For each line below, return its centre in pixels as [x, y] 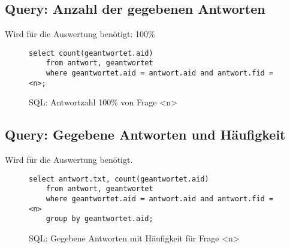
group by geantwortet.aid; [99, 219]
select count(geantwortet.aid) [91, 53]
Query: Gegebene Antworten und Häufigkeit [145, 134]
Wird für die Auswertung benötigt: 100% [80, 34]
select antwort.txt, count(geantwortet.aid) [119, 179]
